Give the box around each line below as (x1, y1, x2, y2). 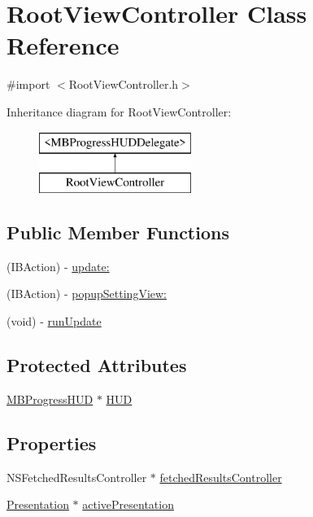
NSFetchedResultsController (7, 468, 147, 485)
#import (7, 76, 50, 93)
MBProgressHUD (7, 390, 93, 407)
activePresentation (82, 496, 174, 513)
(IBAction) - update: (7, 257, 110, 274)
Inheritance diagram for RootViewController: (7, 103, 232, 120)
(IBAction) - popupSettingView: (7, 285, 167, 302)
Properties (7, 430, 97, 455)
